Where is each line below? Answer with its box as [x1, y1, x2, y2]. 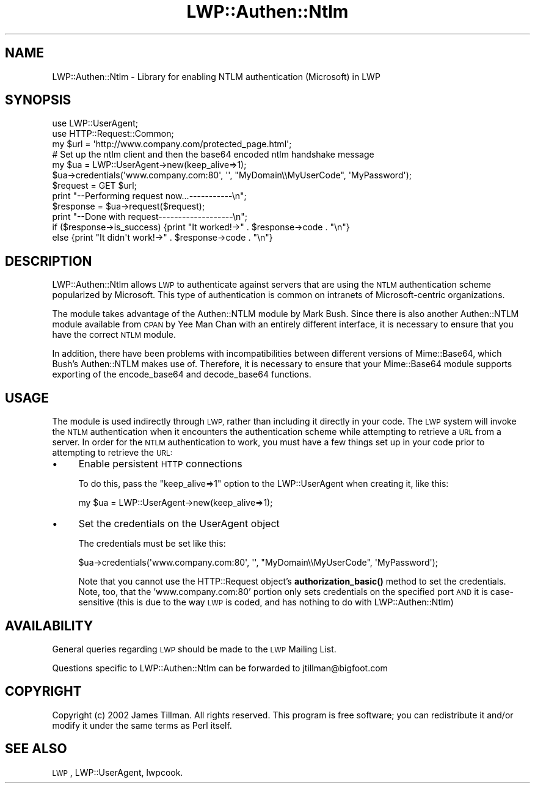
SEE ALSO [5, 741, 67, 757]
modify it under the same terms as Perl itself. [52, 720, 232, 731]
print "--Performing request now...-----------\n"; [52, 191, 247, 202]
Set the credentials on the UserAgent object [78, 517, 280, 530]
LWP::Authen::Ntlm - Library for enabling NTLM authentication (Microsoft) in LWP [52, 71, 380, 82]
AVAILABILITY [5, 618, 93, 633]
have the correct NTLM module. [52, 329, 177, 340]
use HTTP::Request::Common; [52, 128, 174, 139]
